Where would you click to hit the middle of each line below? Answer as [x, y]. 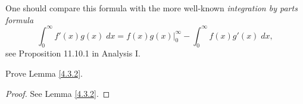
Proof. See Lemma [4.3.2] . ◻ [58, 93]
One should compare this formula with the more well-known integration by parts [151, 8]
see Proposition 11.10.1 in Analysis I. [73, 53]
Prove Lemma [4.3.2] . [44, 73]
